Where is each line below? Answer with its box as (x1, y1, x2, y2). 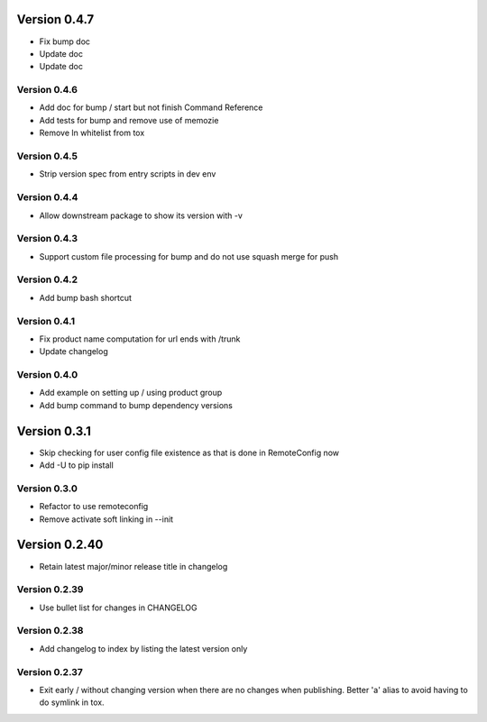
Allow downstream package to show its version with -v (39, 210, 243, 221)
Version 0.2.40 (16, 537, 104, 553)
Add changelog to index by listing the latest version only (39, 643, 248, 653)
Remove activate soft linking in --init (39, 514, 174, 525)
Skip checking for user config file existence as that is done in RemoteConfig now (39, 447, 340, 458)
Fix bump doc (39, 36, 90, 47)
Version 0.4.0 (16, 369, 78, 381)
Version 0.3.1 (16, 424, 92, 439)
